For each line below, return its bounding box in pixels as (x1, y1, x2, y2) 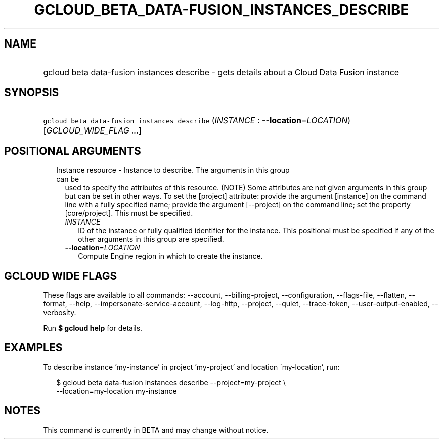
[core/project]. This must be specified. (65, 209, 193, 218)
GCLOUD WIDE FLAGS (4, 269, 117, 282)
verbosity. (43, 308, 76, 317)
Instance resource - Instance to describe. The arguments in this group (56, 166, 290, 175)
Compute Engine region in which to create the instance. (78, 252, 263, 261)
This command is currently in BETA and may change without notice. (43, 425, 269, 434)
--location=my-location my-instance (56, 386, 177, 395)
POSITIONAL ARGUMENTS (4, 144, 141, 157)
